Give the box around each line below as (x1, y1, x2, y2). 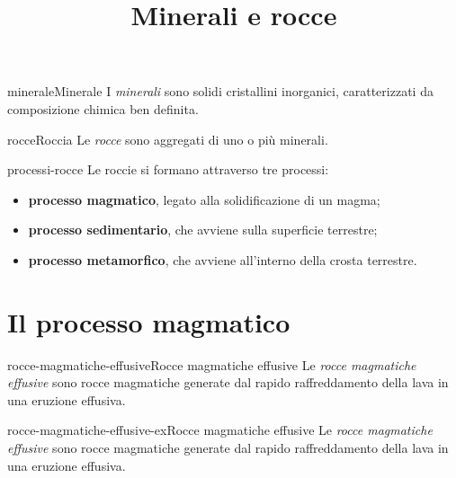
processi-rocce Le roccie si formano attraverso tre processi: (7, 160, 329, 179)
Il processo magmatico (7, 303, 291, 340)
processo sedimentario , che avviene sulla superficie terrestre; (28, 220, 378, 239)
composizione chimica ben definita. (7, 99, 199, 118)
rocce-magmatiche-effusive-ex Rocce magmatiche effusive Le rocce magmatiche (7, 420, 433, 439)
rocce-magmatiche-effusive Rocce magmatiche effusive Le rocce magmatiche (7, 355, 416, 374)
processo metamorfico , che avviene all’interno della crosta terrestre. (28, 250, 417, 269)
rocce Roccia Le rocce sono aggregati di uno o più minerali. (7, 129, 328, 148)
